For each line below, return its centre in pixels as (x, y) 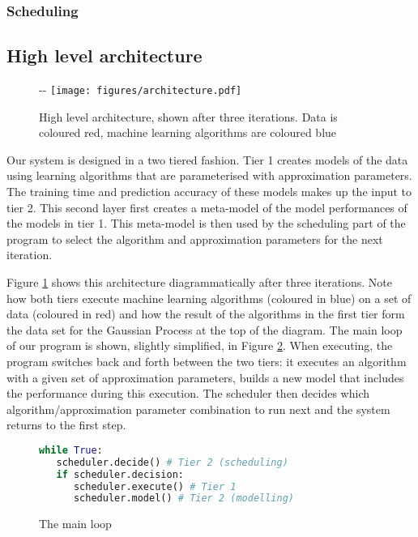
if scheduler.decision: (120, 474)
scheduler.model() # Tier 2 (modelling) (183, 499)
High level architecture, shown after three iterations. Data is (188, 116)
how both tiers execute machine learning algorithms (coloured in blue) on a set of (209, 298)
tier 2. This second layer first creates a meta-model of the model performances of (207, 207)
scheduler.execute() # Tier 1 (155, 486)
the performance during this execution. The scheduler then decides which (188, 393)
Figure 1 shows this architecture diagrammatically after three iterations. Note (199, 282)
